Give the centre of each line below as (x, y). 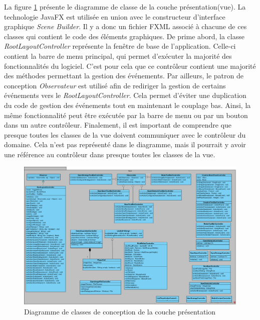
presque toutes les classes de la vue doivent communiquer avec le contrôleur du (125, 134)
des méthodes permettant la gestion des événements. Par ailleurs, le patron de (124, 76)
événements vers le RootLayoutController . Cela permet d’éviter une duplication (125, 95)
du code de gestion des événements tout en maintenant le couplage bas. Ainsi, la (127, 105)
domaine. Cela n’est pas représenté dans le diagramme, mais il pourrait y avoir (125, 144)
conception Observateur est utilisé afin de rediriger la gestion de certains (115, 85)
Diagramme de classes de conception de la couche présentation (120, 312)
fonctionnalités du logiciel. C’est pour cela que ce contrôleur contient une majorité (130, 66)
